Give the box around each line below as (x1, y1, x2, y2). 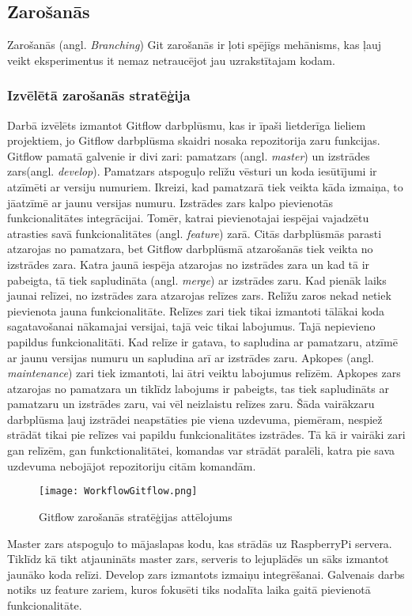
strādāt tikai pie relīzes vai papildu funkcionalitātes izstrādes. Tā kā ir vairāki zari (7, 426, 406, 443)
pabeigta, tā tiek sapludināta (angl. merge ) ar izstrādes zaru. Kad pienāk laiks (7, 271, 387, 288)
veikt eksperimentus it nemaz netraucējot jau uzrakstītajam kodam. (7, 51, 335, 68)
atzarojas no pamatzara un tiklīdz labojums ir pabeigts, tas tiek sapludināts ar (7, 380, 389, 396)
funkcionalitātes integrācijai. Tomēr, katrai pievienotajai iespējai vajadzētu (7, 210, 369, 226)
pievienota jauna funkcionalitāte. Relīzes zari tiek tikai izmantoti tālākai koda (7, 302, 385, 319)
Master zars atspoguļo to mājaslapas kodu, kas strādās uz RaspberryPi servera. (7, 535, 392, 551)
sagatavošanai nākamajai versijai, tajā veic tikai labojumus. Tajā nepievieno (7, 318, 376, 334)
